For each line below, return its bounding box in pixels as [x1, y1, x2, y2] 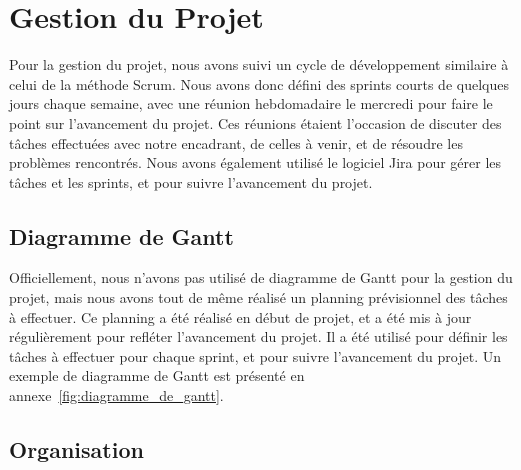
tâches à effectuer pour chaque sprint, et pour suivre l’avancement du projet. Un [9, 345, 502, 366]
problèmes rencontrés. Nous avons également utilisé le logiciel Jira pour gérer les [9, 152, 502, 173]
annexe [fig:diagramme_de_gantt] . [9, 385, 224, 406]
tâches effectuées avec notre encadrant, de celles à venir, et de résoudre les [9, 132, 463, 153]
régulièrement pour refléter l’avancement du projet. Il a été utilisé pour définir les [9, 326, 508, 347]
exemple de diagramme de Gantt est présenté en [9, 365, 305, 386]
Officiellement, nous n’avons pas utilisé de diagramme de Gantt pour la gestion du [9, 267, 513, 288]
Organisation [9, 434, 144, 465]
